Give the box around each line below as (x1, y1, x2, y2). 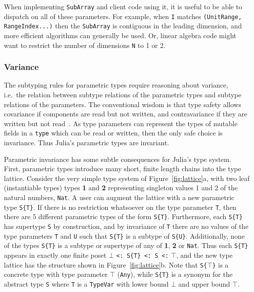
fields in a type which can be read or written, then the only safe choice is (4, 128, 223, 138)
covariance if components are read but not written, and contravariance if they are (4, 109, 247, 119)
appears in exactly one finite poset (4, 249, 107, 260)
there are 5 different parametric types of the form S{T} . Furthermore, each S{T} (4, 211, 243, 222)
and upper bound (178, 278, 230, 289)
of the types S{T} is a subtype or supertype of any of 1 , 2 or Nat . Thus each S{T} (4, 240, 249, 250)
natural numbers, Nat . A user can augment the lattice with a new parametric (4, 192, 234, 202)
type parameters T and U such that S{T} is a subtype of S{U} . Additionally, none (4, 230, 245, 241)
